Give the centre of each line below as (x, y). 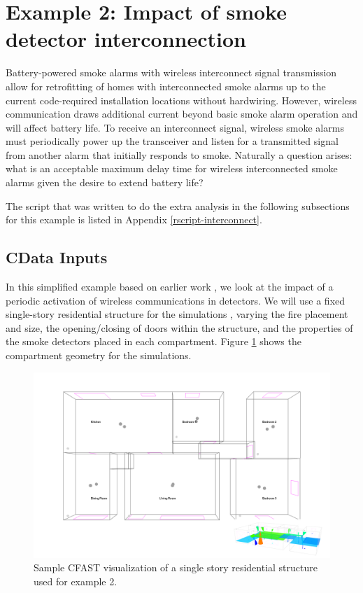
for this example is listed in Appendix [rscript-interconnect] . (134, 219)
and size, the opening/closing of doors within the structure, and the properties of (179, 327)
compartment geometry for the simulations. (99, 355)
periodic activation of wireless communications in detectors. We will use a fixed (176, 300)
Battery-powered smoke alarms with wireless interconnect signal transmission (171, 72)
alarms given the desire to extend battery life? (105, 182)
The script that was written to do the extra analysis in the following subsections (178, 205)
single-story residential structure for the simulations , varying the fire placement (177, 314)
